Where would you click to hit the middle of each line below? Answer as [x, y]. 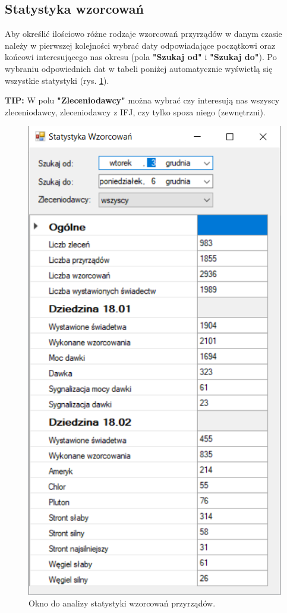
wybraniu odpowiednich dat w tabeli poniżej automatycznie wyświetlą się [139, 68]
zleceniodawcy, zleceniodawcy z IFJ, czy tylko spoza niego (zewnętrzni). [135, 111]
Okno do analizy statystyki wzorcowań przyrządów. [122, 603]
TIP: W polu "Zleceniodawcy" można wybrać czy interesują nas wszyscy [142, 100]
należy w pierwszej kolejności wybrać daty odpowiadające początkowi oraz [140, 45]
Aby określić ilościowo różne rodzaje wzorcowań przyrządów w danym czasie [143, 34]
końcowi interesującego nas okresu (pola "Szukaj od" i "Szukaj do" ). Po [141, 57]
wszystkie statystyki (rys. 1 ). [57, 80]
